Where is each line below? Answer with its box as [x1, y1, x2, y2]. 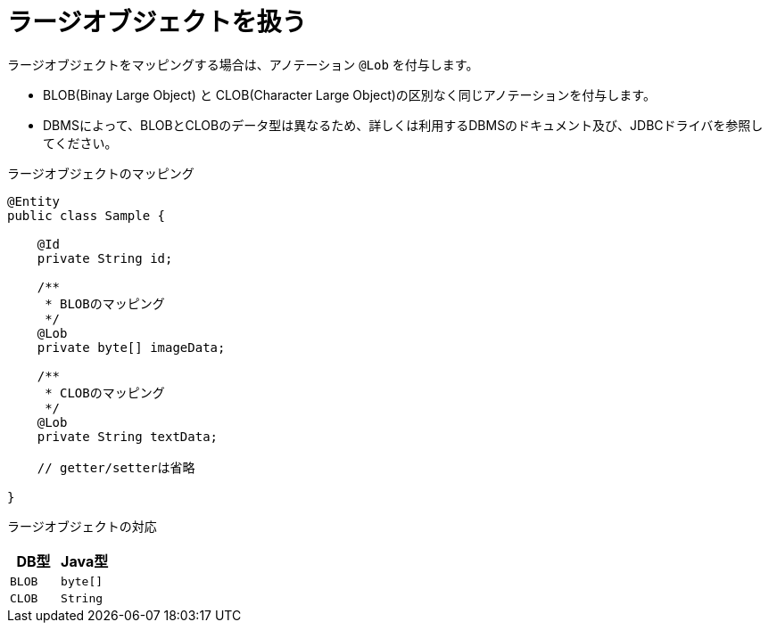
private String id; [37, 250, 173, 266]
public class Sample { [7, 208, 166, 223]
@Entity [7, 193, 61, 209]
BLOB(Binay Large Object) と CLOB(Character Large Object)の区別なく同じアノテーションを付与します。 [43, 86, 656, 102]
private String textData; [37, 429, 219, 444]
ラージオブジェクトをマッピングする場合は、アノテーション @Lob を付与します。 [7, 56, 479, 72]
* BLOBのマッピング [45, 296, 165, 311]
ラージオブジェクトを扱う [7, 7, 307, 37]
